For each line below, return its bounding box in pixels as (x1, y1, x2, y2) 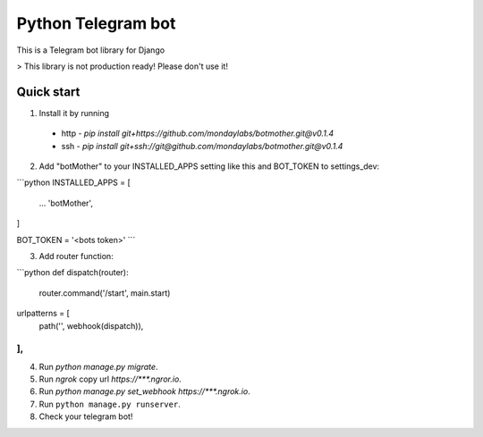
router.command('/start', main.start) (38, 287, 171, 298)
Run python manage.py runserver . (38, 399, 181, 409)
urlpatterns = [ (16, 308, 71, 319)
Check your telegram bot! (38, 411, 133, 422)
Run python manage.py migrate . (38, 361, 158, 372)
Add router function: (38, 250, 114, 261)
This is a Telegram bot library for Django (16, 45, 165, 55)
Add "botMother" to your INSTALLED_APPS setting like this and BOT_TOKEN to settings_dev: (38, 161, 380, 172)
